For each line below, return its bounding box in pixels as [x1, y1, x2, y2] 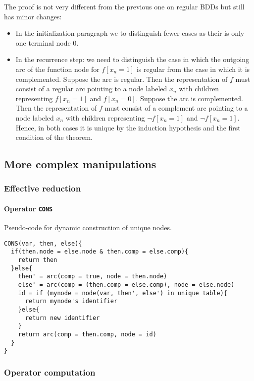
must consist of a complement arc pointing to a [104, 103, 248, 113]
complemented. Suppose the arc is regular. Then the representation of [15, 73, 228, 84]
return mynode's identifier [25, 298, 118, 305]
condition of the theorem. [15, 132, 93, 142]
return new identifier [25, 314, 100, 321]
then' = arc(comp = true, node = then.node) [18, 273, 167, 280]
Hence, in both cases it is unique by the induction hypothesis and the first [15, 122, 241, 132]
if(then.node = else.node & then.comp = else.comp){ [11, 248, 189, 255]
